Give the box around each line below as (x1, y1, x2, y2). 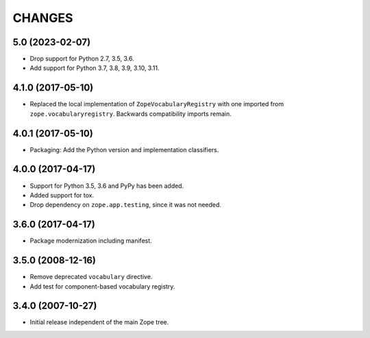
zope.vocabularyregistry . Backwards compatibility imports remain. (29, 110, 232, 118)
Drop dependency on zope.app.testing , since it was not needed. (29, 201, 222, 209)
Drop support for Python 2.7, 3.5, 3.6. (29, 55, 134, 63)
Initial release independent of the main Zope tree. (29, 318, 169, 326)
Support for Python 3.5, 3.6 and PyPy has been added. (29, 182, 184, 190)
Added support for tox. (29, 191, 95, 199)
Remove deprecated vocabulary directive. (29, 273, 153, 281)
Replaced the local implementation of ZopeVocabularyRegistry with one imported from (29, 100, 284, 108)
